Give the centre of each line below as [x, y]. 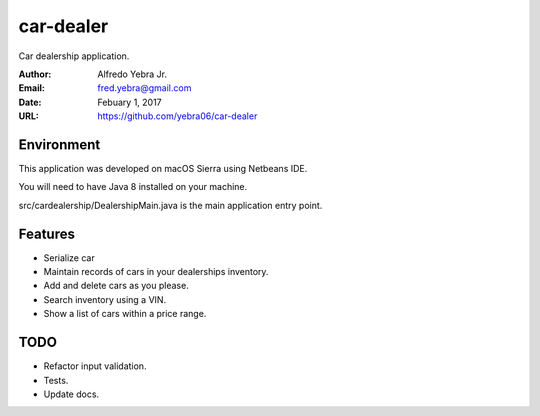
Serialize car [69, 257]
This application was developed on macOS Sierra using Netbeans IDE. [163, 169]
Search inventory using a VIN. [105, 299]
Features [46, 233]
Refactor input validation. [95, 366]
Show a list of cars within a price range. [125, 314]
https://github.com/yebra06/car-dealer [177, 116]
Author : [35, 74]
